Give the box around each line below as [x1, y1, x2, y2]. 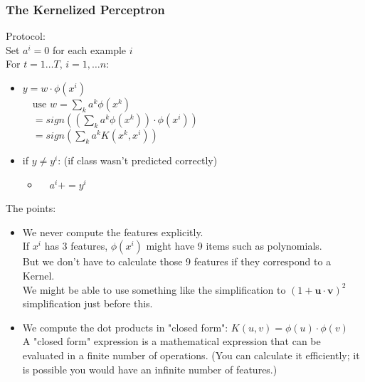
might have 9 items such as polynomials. [146, 238, 322, 253]
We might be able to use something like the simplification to [22, 282, 286, 297]
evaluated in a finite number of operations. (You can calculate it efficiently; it [22, 347, 360, 362]
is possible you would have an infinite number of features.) [22, 361, 277, 376]
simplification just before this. [22, 296, 153, 311]
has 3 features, [44, 238, 108, 253]
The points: [6, 201, 56, 216]
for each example [53, 42, 127, 57]
